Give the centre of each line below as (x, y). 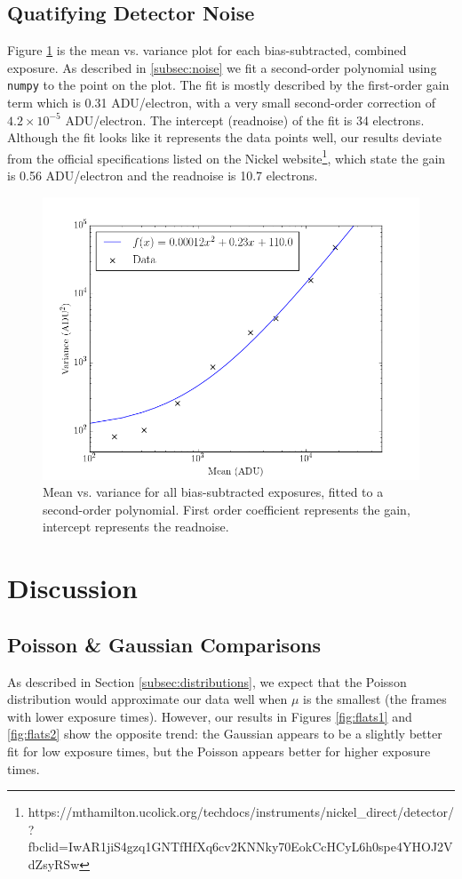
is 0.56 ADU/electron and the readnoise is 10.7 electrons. (163, 176)
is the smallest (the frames (375, 699)
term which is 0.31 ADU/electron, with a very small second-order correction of (222, 103)
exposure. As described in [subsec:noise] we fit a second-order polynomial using (222, 67)
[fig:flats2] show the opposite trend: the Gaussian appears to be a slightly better (225, 734)
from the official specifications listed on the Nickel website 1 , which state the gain (227, 156)
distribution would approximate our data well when (147, 699)
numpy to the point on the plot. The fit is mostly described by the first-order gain (228, 85)
